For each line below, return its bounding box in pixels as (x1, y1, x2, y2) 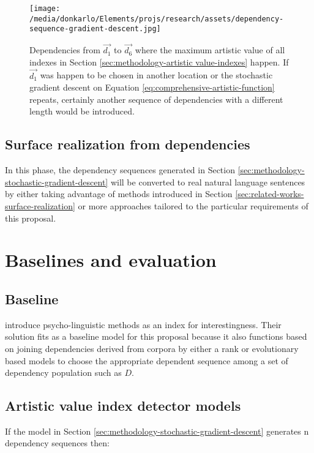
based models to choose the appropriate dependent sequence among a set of (5, 354, 288, 367)
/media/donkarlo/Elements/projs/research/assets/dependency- (29, 14, 284, 23)
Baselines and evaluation (5, 247, 217, 272)
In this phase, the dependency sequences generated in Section (5, 163, 235, 176)
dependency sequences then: (5, 436, 110, 449)
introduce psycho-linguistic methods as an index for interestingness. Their (5, 318, 282, 331)
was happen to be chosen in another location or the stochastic (40, 69, 273, 81)
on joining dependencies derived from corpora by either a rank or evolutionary (5, 342, 299, 354)
